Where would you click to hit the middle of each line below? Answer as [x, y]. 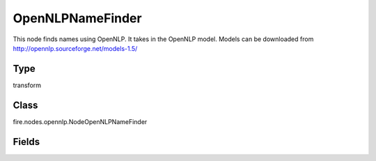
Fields [26, 142]
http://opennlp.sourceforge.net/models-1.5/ [75, 48]
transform [27, 85]
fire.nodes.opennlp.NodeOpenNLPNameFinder [80, 121]
